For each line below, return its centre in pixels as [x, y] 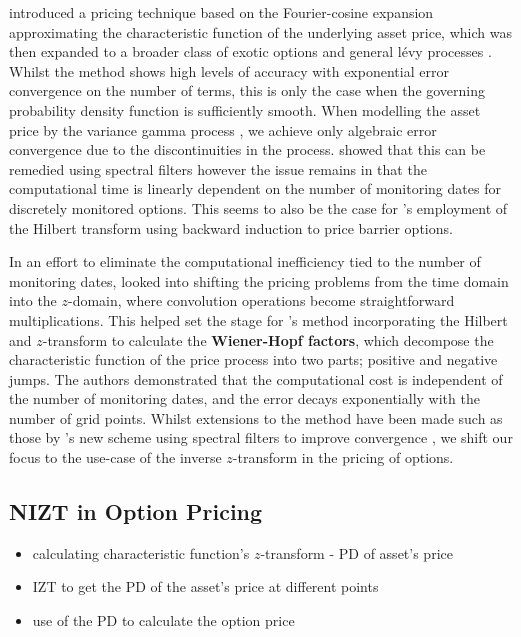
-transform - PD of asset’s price [356, 552]
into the [33, 300]
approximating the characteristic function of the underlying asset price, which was [260, 31]
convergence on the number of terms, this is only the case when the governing [247, 90]
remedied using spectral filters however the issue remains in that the [218, 168]
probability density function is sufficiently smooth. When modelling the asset [245, 109]
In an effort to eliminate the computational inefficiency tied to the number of [245, 261]
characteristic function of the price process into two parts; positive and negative [253, 359]
